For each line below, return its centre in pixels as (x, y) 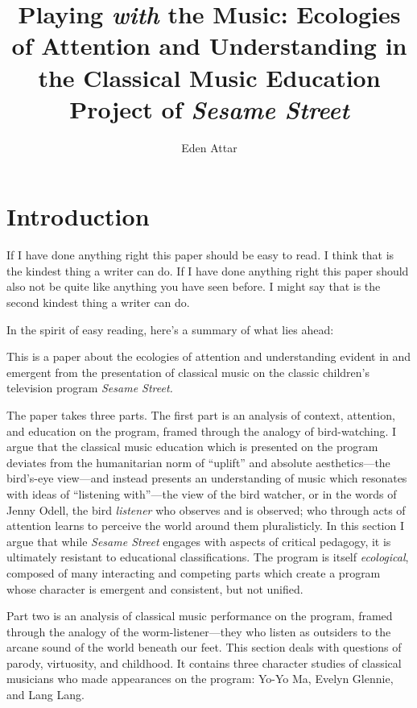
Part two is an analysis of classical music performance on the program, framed (200, 616)
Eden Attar (209, 147)
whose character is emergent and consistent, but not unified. (155, 588)
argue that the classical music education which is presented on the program (192, 447)
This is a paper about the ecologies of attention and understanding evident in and (209, 356)
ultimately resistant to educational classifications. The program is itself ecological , (208, 557)
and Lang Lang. (45, 695)
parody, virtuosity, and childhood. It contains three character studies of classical (204, 662)
